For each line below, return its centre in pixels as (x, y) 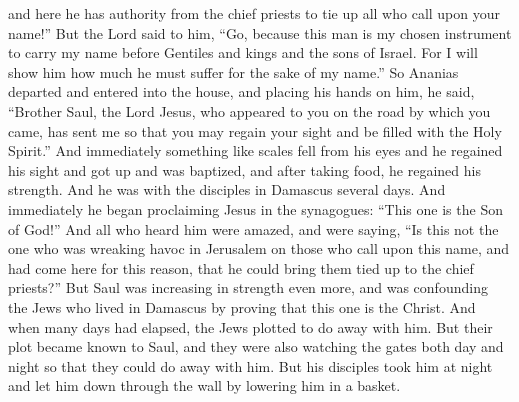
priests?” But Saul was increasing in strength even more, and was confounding (248, 287)
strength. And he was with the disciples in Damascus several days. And (227, 189)
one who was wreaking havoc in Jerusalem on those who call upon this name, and (259, 248)
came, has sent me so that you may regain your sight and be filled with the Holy (255, 130)
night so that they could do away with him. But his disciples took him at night (250, 365)
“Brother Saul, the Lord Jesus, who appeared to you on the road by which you (249, 110)
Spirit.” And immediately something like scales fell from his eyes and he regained (255, 150)
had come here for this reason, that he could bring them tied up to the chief (241, 267)
